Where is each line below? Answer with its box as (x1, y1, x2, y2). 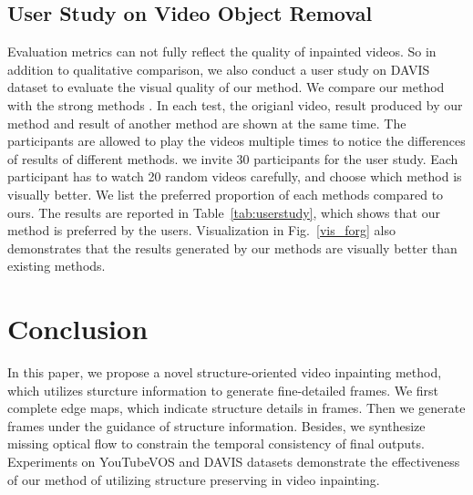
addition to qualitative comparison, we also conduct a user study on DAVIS (7, 59, 430, 78)
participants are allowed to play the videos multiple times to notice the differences (7, 131, 466, 150)
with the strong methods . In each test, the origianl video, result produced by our (7, 95, 463, 114)
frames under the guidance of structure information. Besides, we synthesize (7, 416, 426, 435)
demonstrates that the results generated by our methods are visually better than (7, 238, 458, 257)
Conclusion (7, 310, 149, 347)
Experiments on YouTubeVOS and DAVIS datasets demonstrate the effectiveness (7, 452, 460, 471)
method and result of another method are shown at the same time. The (7, 113, 406, 132)
